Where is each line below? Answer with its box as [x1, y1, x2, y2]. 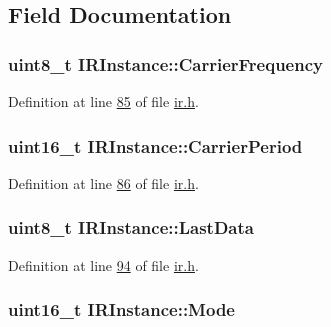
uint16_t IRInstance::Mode [8, 297, 235, 322]
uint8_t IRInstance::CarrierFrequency [8, 51, 323, 76]
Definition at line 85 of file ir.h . [8, 91, 199, 111]
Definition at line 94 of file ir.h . [8, 254, 199, 275]
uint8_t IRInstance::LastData [8, 215, 254, 240]
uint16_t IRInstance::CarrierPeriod [8, 133, 303, 158]
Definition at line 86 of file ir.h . [8, 172, 199, 193]
